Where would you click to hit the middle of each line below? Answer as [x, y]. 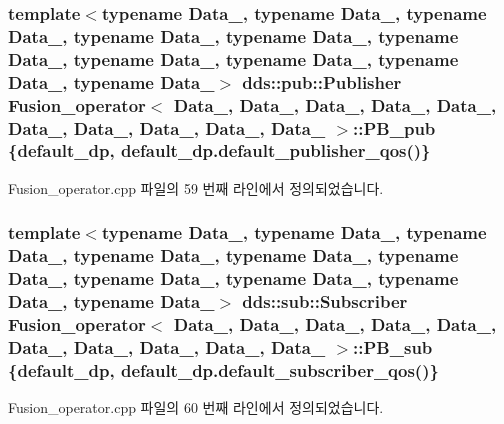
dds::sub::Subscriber [325, 301]
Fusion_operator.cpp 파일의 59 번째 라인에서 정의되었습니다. [196, 187]
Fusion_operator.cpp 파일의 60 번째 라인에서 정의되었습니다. [196, 407]
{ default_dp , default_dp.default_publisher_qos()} [219, 150]
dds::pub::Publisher [322, 81]
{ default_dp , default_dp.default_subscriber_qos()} [223, 369]
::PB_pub [394, 127]
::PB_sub [393, 346]
